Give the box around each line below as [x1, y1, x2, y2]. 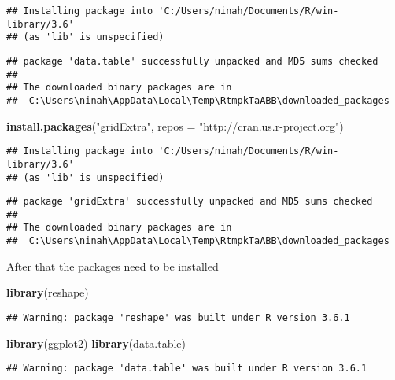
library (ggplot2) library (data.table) [6, 334, 186, 351]
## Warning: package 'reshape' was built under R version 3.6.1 [6, 312, 350, 323]
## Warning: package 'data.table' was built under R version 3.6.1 [6, 363, 367, 374]
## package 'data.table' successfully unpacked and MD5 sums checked [6, 55, 378, 67]
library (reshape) [6, 284, 89, 301]
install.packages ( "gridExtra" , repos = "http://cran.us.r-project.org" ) [6, 117, 344, 134]
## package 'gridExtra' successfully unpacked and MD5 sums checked [6, 196, 373, 208]
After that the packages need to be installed [6, 257, 219, 274]
